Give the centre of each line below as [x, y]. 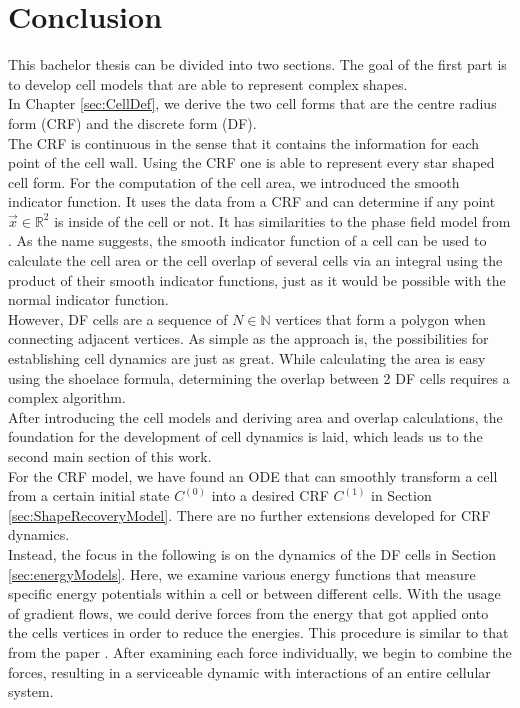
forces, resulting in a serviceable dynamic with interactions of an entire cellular [249, 671]
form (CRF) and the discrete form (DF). [132, 122]
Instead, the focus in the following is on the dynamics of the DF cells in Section [252, 553]
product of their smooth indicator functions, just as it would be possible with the [257, 279]
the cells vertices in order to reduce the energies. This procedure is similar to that [258, 632]
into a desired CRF [270, 495]
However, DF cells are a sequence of [118, 318]
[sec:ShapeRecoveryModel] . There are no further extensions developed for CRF [249, 514]
